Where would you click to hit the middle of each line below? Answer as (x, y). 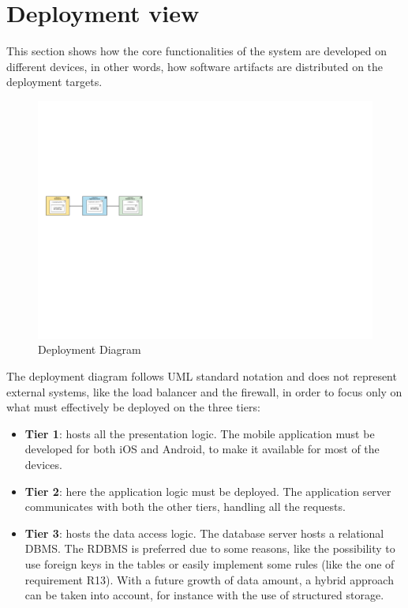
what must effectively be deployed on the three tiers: (133, 407)
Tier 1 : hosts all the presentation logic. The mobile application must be (200, 433)
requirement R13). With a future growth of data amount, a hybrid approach (209, 579)
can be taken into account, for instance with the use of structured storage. (204, 595)
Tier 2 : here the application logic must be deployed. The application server (208, 491)
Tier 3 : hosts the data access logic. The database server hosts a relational (204, 533)
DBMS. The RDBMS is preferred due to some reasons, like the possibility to (210, 548)
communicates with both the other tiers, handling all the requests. (185, 507)
